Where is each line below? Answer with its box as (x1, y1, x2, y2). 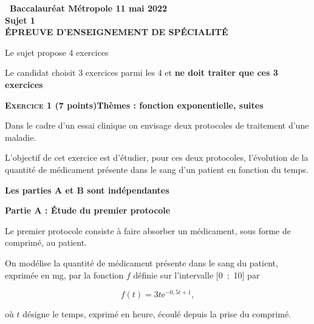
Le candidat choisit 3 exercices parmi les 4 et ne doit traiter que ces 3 (5, 66, 278, 79)
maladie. (5, 130, 36, 143)
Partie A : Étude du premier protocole (5, 204, 171, 217)
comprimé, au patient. (5, 236, 87, 249)
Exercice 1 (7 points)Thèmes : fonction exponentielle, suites (5, 98, 264, 111)
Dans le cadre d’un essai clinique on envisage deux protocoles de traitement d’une (5, 119, 309, 132)
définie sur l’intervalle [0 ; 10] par (133, 268, 260, 281)
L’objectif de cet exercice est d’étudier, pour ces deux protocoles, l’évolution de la (5, 151, 309, 164)
